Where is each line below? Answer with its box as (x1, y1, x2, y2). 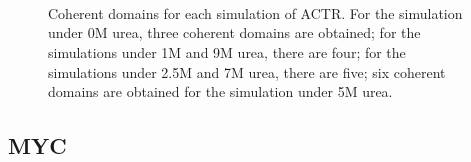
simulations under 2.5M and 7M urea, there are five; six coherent (48, 61, 446, 82)
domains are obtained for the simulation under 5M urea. (48, 81, 393, 102)
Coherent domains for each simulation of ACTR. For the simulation (48, 2, 463, 23)
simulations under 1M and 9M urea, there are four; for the (48, 41, 406, 62)
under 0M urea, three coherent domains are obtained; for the (48, 22, 421, 43)
